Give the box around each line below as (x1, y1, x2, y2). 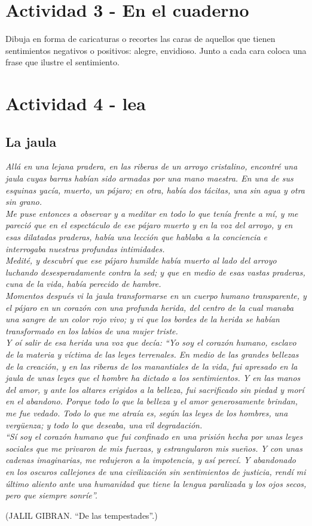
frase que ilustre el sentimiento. (5, 56, 120, 68)
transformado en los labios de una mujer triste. (5, 324, 178, 337)
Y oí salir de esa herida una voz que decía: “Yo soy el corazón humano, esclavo (5, 336, 296, 349)
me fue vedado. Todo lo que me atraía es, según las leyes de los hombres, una (5, 406, 288, 419)
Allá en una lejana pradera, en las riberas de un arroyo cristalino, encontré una (5, 160, 298, 173)
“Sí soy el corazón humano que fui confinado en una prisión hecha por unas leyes (5, 430, 303, 443)
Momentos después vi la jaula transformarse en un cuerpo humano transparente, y (5, 289, 307, 302)
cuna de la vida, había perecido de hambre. (5, 277, 161, 290)
